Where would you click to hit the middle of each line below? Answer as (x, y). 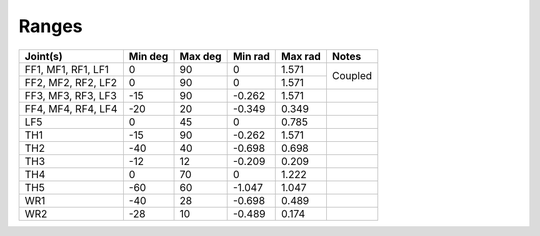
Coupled (352, 76)
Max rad (301, 56)
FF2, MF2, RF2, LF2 (71, 82)
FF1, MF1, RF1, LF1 (67, 69)
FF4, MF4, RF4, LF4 (71, 108)
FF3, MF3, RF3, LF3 (70, 95)
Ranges (50, 26)
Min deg (148, 56)
